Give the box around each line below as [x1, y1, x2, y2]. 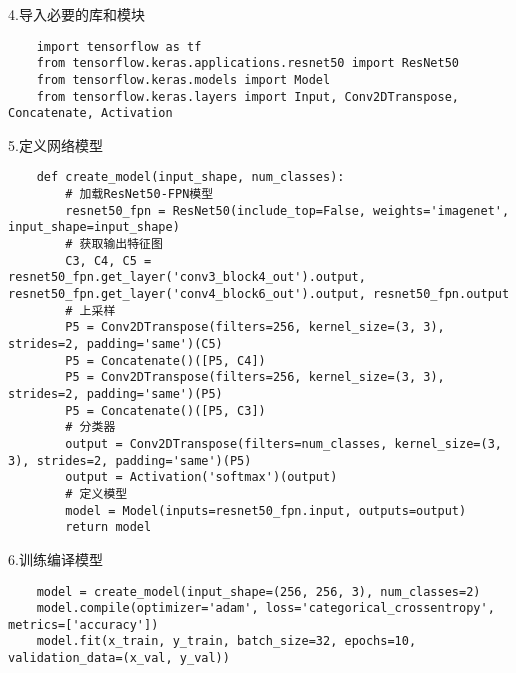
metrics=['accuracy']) [8, 617, 159, 632]
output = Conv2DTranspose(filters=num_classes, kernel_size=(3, [65, 436, 502, 451]
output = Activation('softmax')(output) [65, 470, 338, 485]
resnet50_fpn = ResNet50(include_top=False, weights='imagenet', [65, 203, 510, 218]
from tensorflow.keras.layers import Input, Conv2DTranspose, [36, 89, 460, 104]
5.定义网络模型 [8, 134, 103, 155]
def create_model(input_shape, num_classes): [36, 170, 345, 185]
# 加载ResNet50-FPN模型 [65, 187, 214, 202]
